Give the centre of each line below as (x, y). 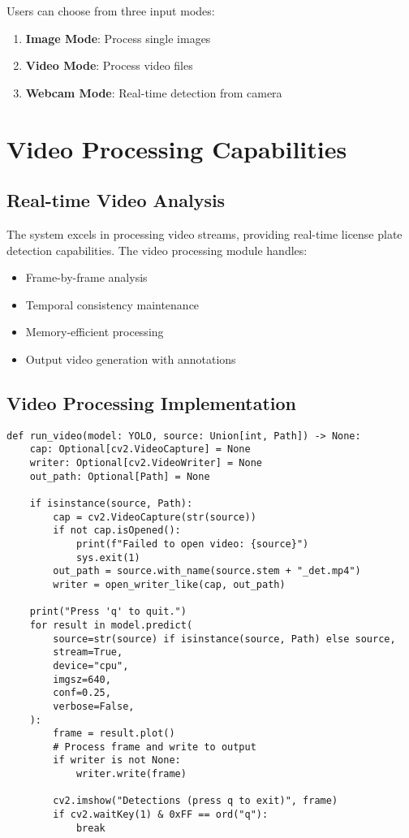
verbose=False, (94, 706)
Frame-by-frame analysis (86, 277)
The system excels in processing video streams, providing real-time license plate (204, 233)
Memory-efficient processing (95, 332)
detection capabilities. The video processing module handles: (157, 250)
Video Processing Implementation (151, 402)
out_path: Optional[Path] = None (120, 476)
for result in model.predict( (111, 625)
